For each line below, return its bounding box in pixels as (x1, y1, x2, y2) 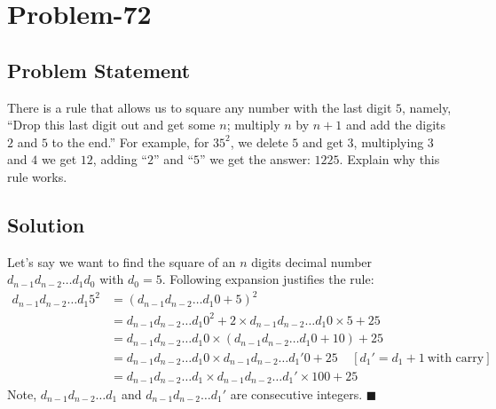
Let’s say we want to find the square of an (7, 252, 236, 271)
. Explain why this (339, 150, 440, 169)
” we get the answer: (200, 150, 311, 169)
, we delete (230, 132, 288, 151)
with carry (427, 351, 484, 365)
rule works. (7, 167, 67, 185)
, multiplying (353, 132, 424, 151)
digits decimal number (251, 252, 373, 271)
